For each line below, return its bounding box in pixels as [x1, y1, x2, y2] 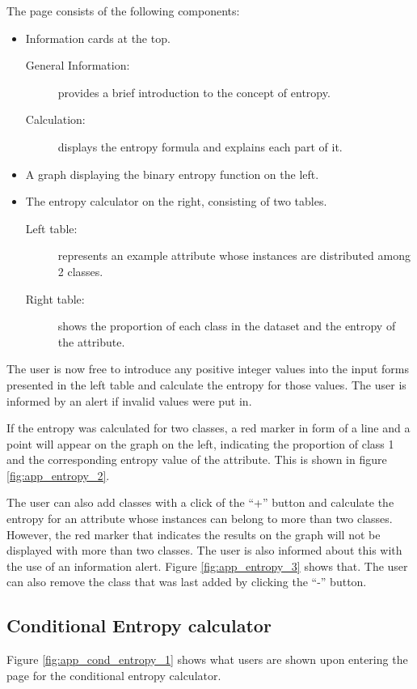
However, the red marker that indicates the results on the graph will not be [6, 525, 381, 542]
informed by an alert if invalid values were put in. [6, 392, 252, 409]
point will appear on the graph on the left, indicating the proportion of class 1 [6, 435, 394, 452]
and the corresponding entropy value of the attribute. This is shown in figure [6, 451, 387, 468]
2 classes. [57, 262, 103, 279]
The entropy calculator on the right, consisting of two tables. [25, 193, 327, 210]
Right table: [25, 290, 85, 307]
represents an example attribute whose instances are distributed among [57, 247, 411, 264]
